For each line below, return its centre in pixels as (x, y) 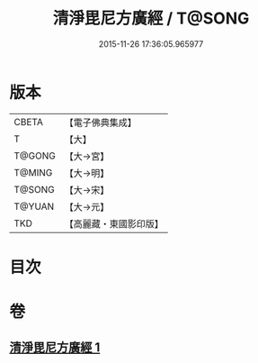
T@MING (33, 172)
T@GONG (35, 156)
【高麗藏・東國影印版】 (114, 223)
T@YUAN (34, 206)
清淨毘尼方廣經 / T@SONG (151, 18)
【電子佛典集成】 (100, 123)
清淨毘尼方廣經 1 (55, 348)
